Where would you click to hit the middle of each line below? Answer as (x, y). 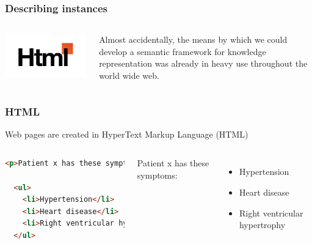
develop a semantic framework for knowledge (183, 51)
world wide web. (129, 75)
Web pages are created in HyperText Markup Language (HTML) (127, 134)
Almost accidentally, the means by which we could (193, 39)
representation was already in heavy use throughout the (203, 63)
